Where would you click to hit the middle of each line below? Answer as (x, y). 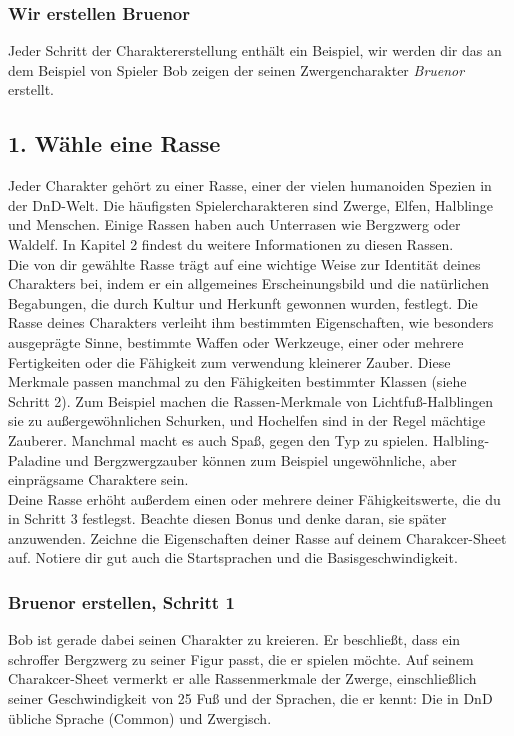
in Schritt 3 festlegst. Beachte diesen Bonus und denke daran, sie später (227, 518)
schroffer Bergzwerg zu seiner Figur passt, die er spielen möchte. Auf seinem (241, 658)
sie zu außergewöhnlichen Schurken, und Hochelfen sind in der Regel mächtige (247, 420)
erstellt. (31, 89)
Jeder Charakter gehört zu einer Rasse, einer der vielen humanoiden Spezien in (250, 185)
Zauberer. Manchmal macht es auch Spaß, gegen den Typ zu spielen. (218, 439)
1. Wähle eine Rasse (114, 143)
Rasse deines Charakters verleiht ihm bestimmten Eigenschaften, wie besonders (251, 322)
